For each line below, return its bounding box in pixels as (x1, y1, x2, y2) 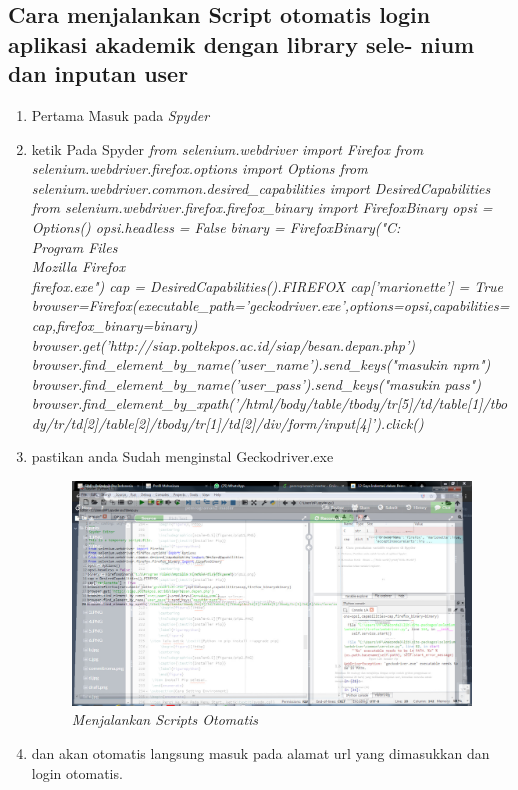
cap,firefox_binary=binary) (31, 314, 198, 335)
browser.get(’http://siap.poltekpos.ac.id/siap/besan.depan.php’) (31, 334, 416, 355)
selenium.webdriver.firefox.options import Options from (31, 158, 368, 179)
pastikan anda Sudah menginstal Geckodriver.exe (31, 446, 334, 467)
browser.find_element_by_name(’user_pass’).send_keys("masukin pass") (31, 373, 481, 394)
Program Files (31, 236, 118, 257)
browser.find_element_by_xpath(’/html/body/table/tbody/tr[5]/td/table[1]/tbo (31, 393, 508, 414)
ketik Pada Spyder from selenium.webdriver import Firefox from (31, 138, 424, 159)
